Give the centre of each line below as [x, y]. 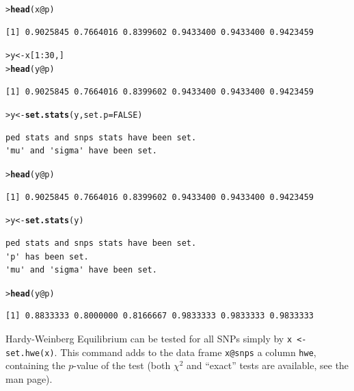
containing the [36, 365]
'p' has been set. [47, 256]
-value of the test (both [122, 365]
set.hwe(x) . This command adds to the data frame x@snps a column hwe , [161, 352]
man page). [29, 378]
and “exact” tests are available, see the [268, 365]
